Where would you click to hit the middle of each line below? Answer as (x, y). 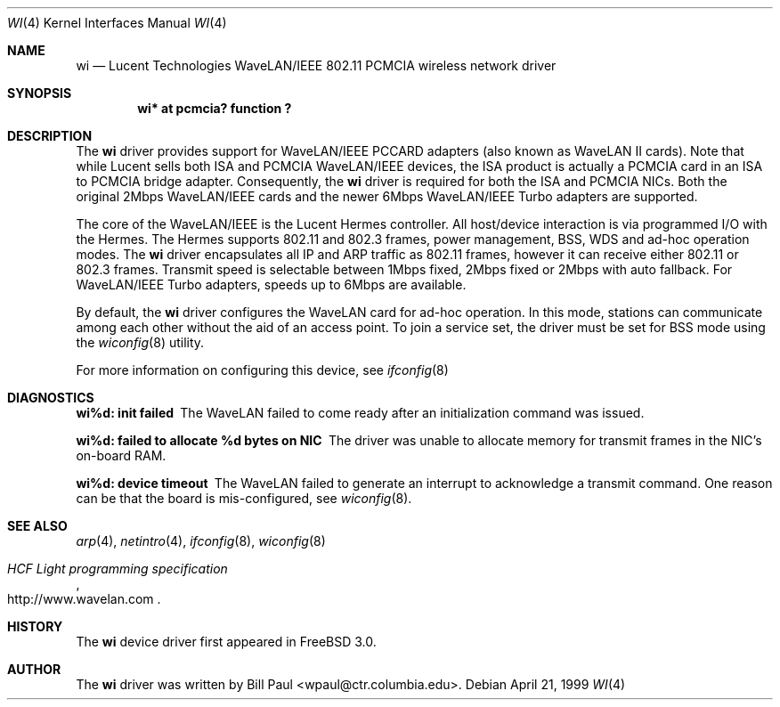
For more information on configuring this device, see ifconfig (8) (262, 370)
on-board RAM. (121, 455)
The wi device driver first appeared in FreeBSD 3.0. (226, 642)
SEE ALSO (37, 526)
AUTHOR (34, 669)
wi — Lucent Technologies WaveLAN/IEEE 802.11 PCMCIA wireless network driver (316, 65)
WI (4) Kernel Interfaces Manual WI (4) (117, 23)
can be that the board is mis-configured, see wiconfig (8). (244, 498)
